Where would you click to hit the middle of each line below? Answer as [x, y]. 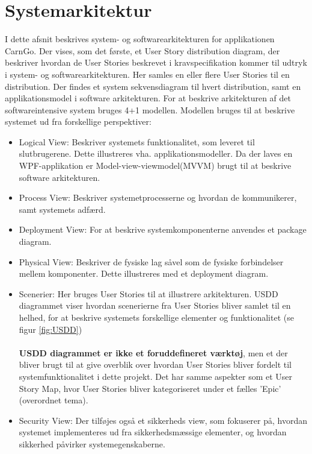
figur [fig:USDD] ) [50, 329]
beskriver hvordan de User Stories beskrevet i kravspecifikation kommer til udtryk [156, 62]
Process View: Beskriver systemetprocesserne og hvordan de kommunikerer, [158, 197]
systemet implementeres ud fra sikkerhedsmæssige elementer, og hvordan [153, 432]
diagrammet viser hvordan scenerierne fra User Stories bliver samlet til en [155, 305]
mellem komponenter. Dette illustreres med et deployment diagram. [144, 273]
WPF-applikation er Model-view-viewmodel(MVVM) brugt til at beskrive [155, 166]
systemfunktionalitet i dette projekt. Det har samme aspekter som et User [156, 376]
